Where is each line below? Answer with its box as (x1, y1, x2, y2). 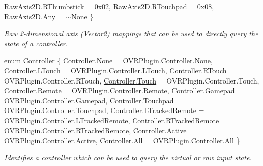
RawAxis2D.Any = (4, 11, 64, 21)
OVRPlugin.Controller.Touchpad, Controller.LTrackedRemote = (4, 105, 204, 116)
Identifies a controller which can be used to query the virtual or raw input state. (4, 152, 252, 162)
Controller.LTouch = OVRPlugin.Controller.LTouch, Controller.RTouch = (4, 65, 235, 75)
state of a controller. (4, 38, 68, 48)
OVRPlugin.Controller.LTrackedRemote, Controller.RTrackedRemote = (4, 115, 227, 125)
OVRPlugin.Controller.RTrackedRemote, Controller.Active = (4, 125, 194, 135)
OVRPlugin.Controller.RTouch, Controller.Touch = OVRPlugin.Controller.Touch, (4, 75, 259, 86)
